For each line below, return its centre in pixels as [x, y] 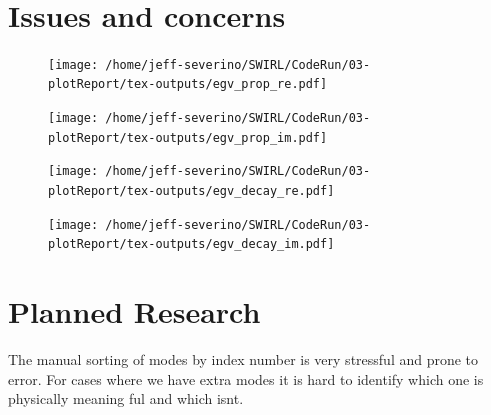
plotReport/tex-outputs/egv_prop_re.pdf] [188, 84]
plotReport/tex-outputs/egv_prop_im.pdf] [188, 137]
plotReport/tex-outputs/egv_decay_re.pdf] [191, 191]
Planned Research [134, 311]
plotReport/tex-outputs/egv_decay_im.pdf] [191, 244]
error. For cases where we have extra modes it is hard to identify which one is [246, 378]
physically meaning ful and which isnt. [126, 398]
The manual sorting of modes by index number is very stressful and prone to [243, 359]
